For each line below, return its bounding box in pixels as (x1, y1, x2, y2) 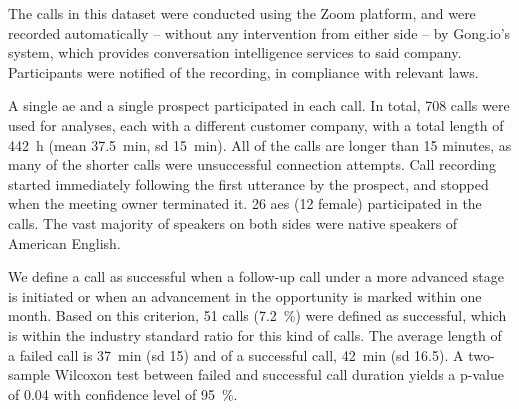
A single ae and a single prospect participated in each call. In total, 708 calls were (8, 95, 510, 116)
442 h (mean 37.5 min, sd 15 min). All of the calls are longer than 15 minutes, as (8, 134, 512, 155)
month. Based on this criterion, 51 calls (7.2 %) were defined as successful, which (8, 305, 507, 326)
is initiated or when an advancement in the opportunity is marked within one (8, 285, 482, 306)
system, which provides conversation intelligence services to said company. (8, 42, 462, 63)
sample (8, 364, 51, 385)
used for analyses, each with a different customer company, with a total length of (8, 114, 504, 135)
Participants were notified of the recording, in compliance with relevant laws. (8, 61, 479, 82)
